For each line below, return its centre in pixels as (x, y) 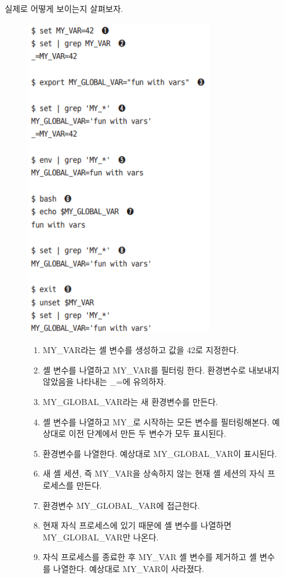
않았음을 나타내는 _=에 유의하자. (104, 381)
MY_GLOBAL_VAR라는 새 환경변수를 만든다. (130, 401)
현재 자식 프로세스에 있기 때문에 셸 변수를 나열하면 (137, 525)
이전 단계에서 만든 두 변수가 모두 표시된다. (147, 433)
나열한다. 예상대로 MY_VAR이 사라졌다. (129, 568)
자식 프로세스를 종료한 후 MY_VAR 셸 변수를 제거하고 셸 (150, 557)
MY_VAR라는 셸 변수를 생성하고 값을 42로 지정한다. (141, 350)
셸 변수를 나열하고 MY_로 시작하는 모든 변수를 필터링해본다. (156, 421)
